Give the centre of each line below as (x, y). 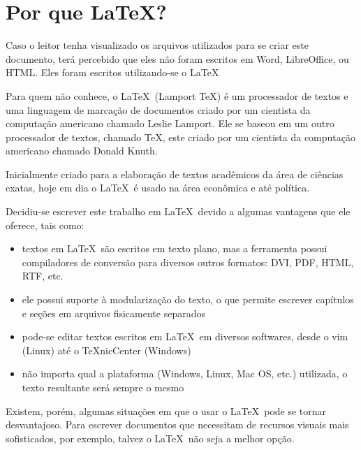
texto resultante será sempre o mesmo (103, 387)
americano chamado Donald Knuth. (82, 151)
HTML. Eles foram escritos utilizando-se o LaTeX (112, 72)
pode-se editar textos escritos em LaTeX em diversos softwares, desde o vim (185, 336)
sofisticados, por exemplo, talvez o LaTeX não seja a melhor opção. (150, 438)
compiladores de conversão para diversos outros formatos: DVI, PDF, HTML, (188, 262)
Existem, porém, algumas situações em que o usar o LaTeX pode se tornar (166, 411)
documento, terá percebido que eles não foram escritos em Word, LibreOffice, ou (177, 58)
